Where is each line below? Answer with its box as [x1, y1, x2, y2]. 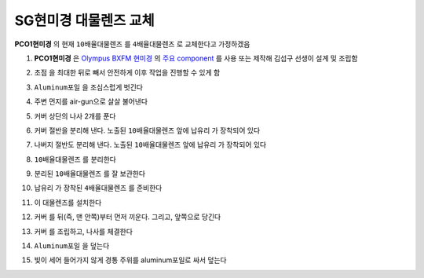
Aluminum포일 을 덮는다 [34, 241, 110, 251]
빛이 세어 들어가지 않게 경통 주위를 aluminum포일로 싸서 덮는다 [34, 255, 227, 265]
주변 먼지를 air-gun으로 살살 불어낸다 [34, 97, 148, 106]
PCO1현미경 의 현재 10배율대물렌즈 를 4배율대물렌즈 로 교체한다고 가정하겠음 [14, 39, 250, 49]
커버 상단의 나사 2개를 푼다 [34, 111, 116, 121]
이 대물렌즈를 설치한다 [34, 197, 102, 207]
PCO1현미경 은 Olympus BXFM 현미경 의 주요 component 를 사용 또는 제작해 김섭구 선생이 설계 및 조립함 [34, 53, 358, 63]
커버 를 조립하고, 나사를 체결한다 [34, 226, 133, 236]
